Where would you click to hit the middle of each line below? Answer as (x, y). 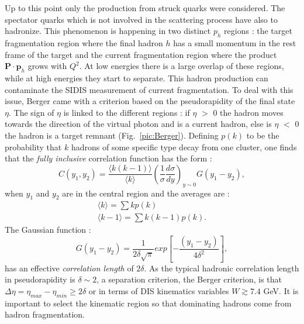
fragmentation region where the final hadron (84, 42)
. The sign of (31, 112)
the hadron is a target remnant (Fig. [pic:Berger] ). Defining (112, 135)
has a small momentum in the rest (235, 42)
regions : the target (258, 31)
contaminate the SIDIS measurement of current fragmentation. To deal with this (149, 89)
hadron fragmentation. (45, 314)
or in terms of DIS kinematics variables (159, 291)
